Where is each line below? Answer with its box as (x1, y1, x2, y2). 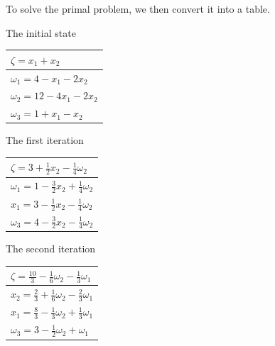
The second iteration (6, 240, 96, 255)
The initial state (6, 25, 76, 40)
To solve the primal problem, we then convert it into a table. (6, 1, 270, 16)
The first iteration (6, 133, 84, 147)
